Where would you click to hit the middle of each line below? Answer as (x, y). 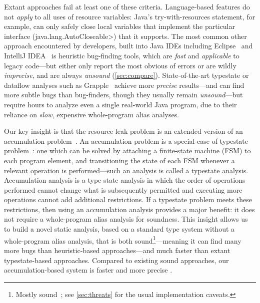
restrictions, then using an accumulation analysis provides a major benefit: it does (129, 209)
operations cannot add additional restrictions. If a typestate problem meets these (128, 199)
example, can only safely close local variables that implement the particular (119, 26)
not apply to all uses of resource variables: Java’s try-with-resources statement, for (130, 16)
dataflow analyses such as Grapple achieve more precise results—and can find (124, 85)
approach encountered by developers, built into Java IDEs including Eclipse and (128, 46)
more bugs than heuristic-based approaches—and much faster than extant (117, 250)
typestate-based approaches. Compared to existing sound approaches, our (116, 260)
